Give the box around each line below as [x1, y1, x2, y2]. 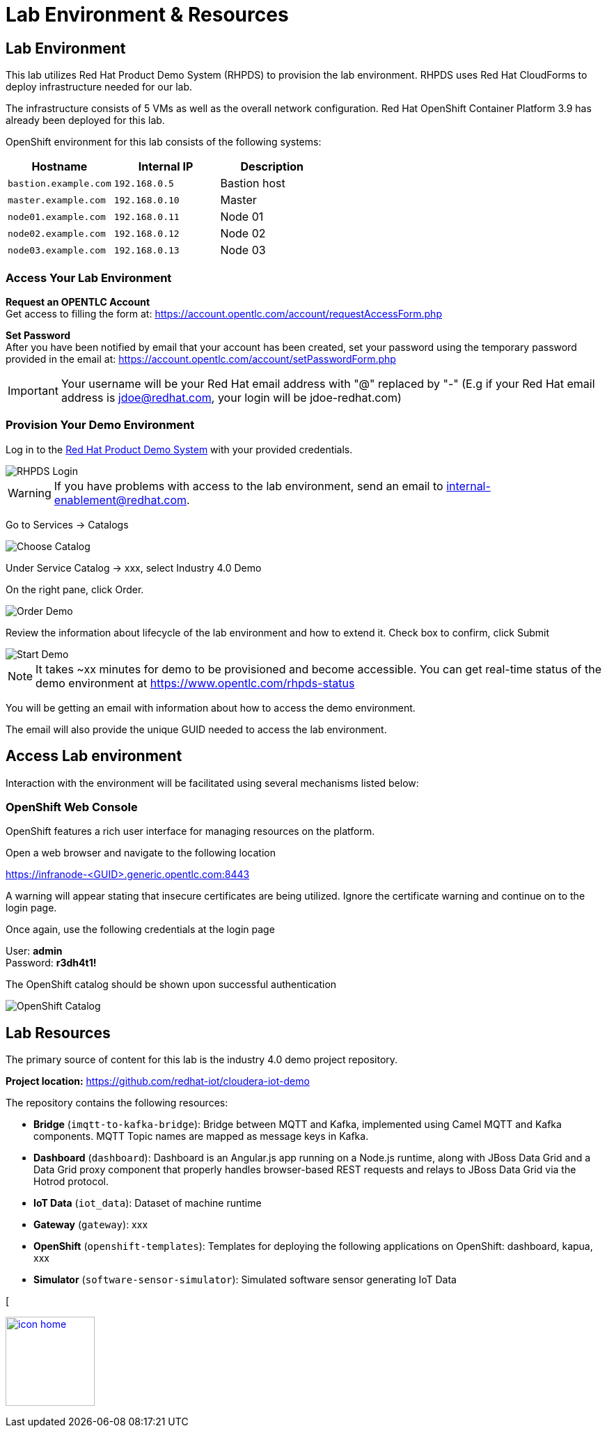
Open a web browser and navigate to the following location [6, 847, 276, 859]
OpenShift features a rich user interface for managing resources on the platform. [6, 825, 375, 838]
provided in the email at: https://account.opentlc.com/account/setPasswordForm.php [6, 352, 396, 365]
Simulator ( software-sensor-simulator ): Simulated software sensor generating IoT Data [33, 1274, 457, 1286]
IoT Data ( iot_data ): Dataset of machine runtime [33, 1197, 262, 1209]
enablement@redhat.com [54, 492, 187, 507]
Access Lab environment [6, 747, 182, 765]
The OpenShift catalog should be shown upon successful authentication [6, 978, 337, 991]
